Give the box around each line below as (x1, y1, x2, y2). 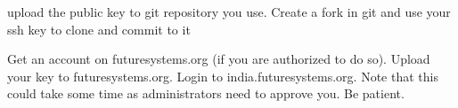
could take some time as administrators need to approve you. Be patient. (7, 84, 405, 103)
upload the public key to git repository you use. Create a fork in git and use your (7, 3, 451, 20)
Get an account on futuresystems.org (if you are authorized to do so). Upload (7, 50, 430, 68)
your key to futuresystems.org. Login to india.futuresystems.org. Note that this (7, 66, 438, 85)
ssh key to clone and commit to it (7, 19, 191, 38)
